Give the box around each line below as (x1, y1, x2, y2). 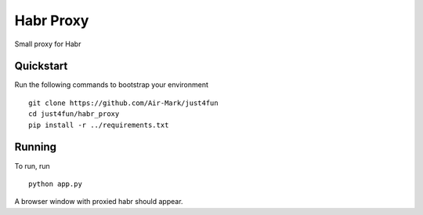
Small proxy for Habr (14, 39, 81, 49)
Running (14, 140, 57, 154)
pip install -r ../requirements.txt (28, 120, 169, 129)
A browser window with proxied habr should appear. (14, 197, 183, 206)
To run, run (14, 161, 50, 170)
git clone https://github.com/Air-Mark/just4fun (28, 98, 219, 107)
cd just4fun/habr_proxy (28, 110, 120, 118)
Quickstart (14, 60, 68, 73)
